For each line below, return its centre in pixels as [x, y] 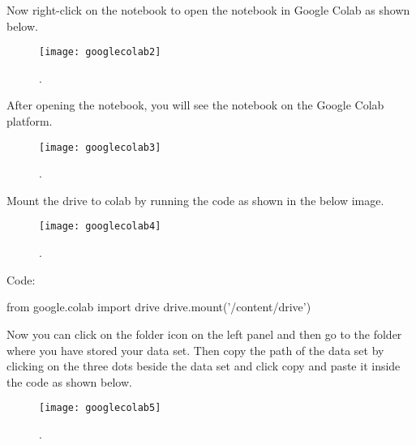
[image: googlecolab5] [100, 408]
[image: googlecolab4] [100, 227]
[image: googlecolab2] [100, 52]
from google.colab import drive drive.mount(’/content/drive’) [159, 307]
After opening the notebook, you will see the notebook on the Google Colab [195, 105]
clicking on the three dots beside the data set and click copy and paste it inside [204, 366]
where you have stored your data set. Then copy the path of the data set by [195, 350]
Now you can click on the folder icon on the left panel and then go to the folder [204, 334]
